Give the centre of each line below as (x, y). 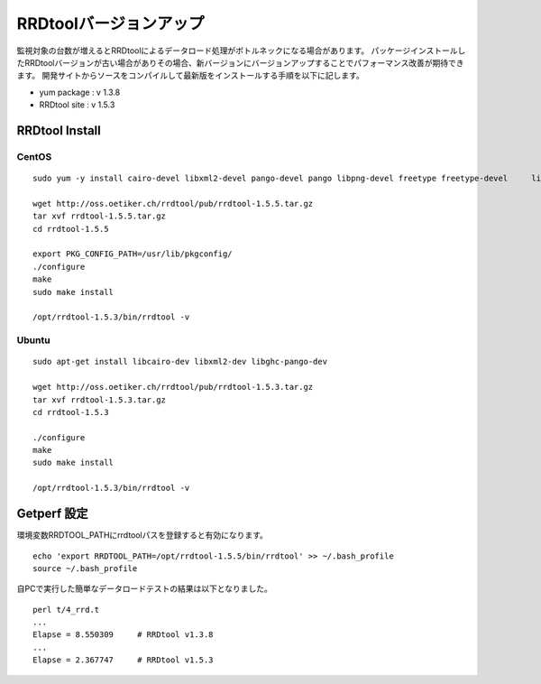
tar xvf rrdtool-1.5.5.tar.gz (100, 216)
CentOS (34, 156)
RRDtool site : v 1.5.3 (77, 105)
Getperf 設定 (52, 514)
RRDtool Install (59, 130)
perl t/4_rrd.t (66, 610)
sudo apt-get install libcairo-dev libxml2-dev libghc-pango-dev (180, 362)
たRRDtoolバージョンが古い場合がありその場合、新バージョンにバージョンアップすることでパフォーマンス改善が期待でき (240, 62)
